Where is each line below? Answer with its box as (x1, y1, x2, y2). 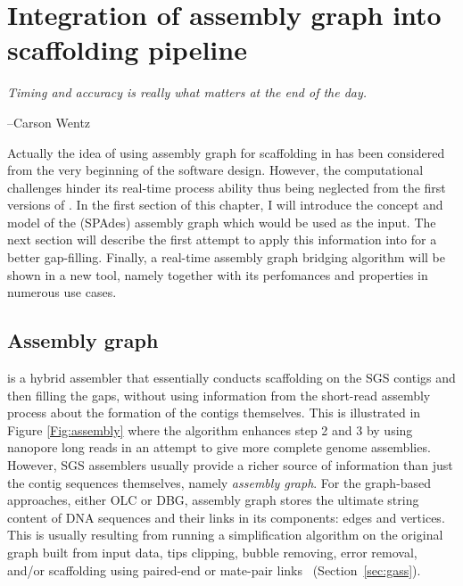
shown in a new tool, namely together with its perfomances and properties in (7, 265, 428, 284)
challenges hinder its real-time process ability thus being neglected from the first (7, 177, 446, 196)
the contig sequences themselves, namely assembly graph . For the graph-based (7, 473, 432, 491)
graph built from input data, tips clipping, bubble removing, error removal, (7, 542, 418, 561)
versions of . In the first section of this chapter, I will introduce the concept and (7, 195, 443, 214)
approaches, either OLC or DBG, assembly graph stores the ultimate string (7, 491, 419, 509)
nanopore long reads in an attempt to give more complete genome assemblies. (7, 438, 431, 457)
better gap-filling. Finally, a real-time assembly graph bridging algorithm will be (7, 248, 445, 267)
